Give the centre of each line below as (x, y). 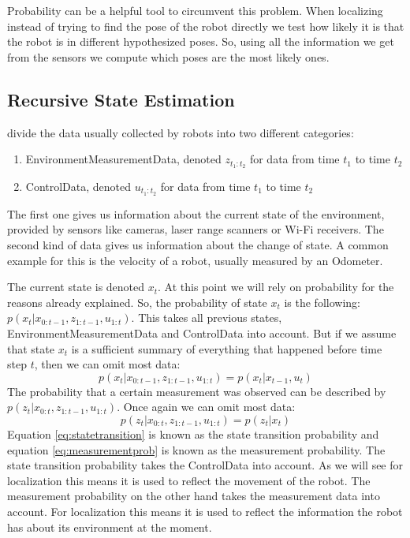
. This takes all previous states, (207, 318)
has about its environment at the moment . (110, 527)
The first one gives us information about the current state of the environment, (196, 213)
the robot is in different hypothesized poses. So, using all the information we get (201, 41)
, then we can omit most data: (107, 364)
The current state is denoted (76, 287)
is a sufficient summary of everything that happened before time (227, 348)
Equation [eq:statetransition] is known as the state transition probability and (193, 434)
